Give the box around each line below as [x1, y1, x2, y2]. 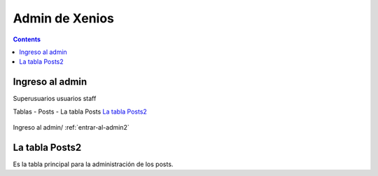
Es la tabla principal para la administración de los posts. [13, 160, 174, 168]
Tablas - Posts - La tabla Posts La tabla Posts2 [13, 107, 147, 116]
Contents [13, 35, 41, 43]
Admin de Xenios [13, 11, 115, 26]
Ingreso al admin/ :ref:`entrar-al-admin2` [13, 123, 129, 132]
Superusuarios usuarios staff [13, 95, 97, 103]
